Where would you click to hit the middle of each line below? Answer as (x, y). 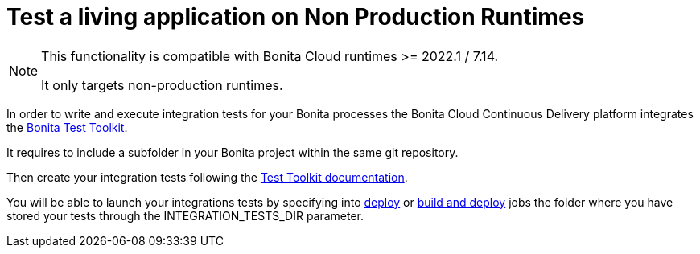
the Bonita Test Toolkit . (67, 127)
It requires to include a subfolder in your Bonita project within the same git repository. (233, 152)
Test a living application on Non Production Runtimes (296, 17)
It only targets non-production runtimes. (162, 85)
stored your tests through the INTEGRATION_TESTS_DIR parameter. (185, 215)
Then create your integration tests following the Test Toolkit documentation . (207, 177)
